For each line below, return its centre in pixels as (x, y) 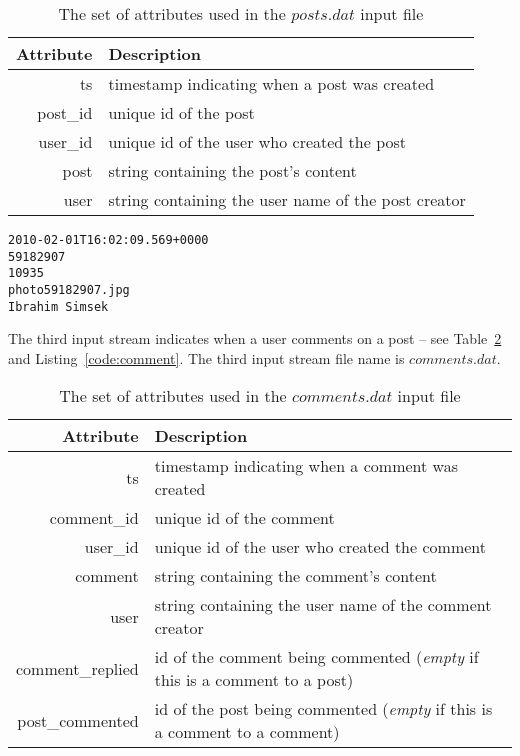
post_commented (78, 720)
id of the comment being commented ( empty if (316, 657)
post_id (65, 112)
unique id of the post (181, 112)
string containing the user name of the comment (323, 605)
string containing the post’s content (232, 170)
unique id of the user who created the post (257, 141)
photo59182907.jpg (69, 289)
